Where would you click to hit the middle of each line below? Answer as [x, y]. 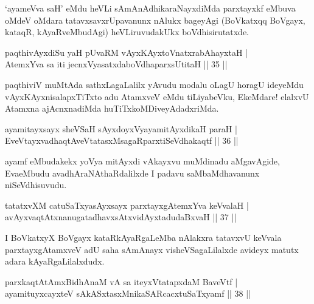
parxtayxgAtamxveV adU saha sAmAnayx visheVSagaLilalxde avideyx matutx [152, 249]
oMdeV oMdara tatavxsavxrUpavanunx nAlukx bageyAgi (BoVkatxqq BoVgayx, [155, 20]
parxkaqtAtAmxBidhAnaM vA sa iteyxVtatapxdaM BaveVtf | [121, 281]
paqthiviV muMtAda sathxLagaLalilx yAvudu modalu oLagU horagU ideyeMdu [154, 84]
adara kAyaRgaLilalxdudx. [55, 261]
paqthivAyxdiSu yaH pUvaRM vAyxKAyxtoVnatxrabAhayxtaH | [126, 52]
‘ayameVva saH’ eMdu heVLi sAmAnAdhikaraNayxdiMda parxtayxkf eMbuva [150, 8]
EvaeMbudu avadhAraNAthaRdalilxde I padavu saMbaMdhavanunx [132, 173]
